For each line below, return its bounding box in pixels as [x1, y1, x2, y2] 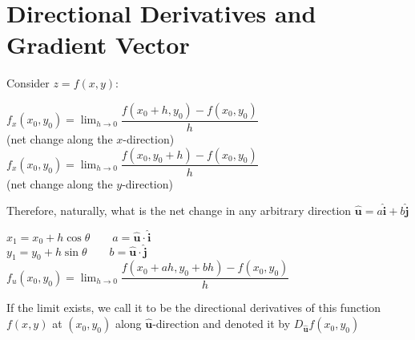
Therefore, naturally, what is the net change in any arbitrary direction [6, 202, 352, 219]
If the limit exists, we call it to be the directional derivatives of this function [6, 299, 381, 316]
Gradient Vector [6, 28, 190, 61]
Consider [6, 75, 50, 91]
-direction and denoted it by [152, 315, 291, 332]
